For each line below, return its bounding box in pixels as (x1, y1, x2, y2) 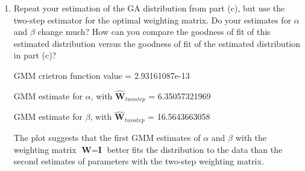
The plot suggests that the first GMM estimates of (13, 131, 201, 143)
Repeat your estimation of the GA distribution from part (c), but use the (13, 2, 285, 14)
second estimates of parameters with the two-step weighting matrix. (13, 155, 264, 167)
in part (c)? (13, 49, 57, 61)
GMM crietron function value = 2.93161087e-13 (13, 69, 190, 81)
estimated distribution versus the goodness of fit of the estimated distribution (13, 37, 300, 49)
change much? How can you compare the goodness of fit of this (37, 25, 271, 38)
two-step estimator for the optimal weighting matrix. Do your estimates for (13, 13, 292, 26)
